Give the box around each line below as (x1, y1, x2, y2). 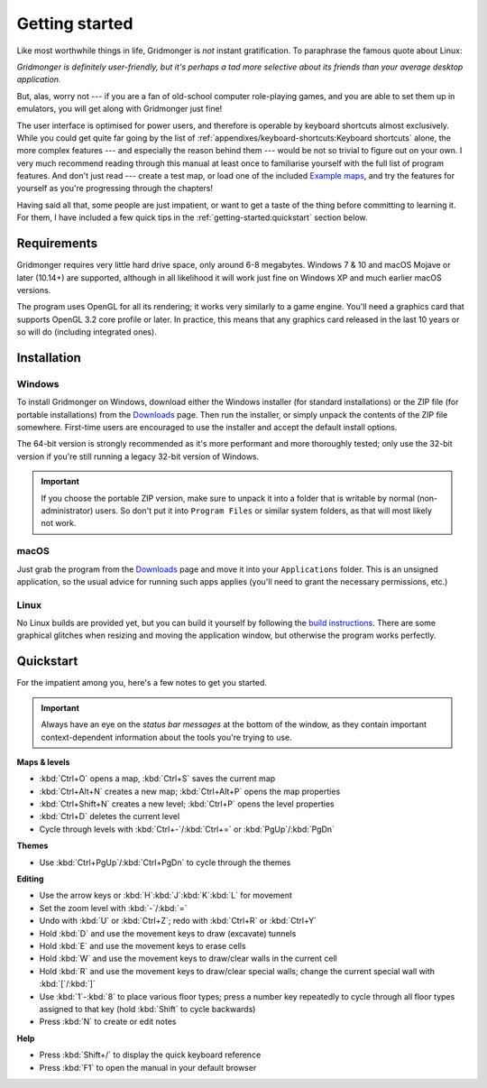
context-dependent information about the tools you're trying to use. (41, 732, 292, 742)
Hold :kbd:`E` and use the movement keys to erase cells (39, 940, 247, 951)
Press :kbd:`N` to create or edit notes (39, 1016, 177, 1028)
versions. (16, 284, 51, 295)
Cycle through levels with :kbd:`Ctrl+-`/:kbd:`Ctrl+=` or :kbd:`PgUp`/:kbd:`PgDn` (39, 824, 335, 834)
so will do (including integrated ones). (16, 327, 157, 337)
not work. (41, 518, 77, 529)
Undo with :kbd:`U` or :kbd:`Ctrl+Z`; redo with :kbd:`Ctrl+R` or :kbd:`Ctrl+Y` (39, 916, 317, 927)
